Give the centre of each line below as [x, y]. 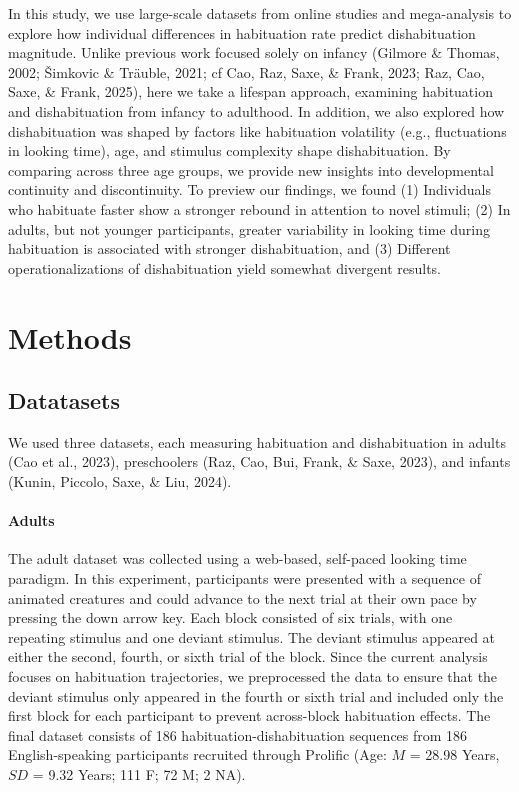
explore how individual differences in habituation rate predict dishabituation [242, 32]
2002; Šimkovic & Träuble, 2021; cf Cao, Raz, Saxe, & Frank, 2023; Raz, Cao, [246, 71]
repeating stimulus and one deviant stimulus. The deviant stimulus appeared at [252, 636]
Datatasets [64, 400]
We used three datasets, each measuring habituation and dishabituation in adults [257, 441]
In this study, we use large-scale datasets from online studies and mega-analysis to [260, 13]
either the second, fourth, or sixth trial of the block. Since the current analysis [248, 656]
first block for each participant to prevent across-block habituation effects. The [249, 715]
